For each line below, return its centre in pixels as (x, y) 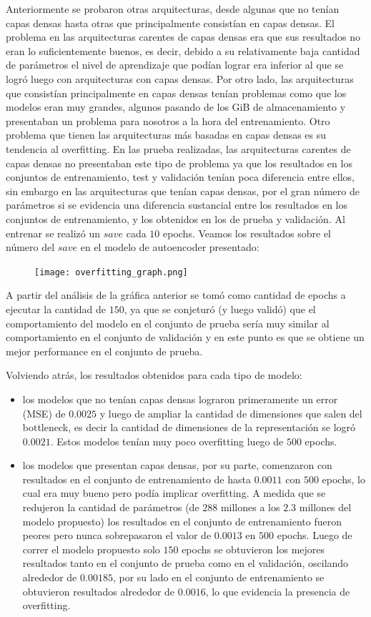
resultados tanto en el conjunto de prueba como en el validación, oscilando (185, 563)
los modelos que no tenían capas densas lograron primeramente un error (180, 399)
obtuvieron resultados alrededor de (99, 591)
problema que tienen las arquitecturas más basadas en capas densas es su (166, 135)
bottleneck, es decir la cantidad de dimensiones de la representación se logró (189, 427)
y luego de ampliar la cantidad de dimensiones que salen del (231, 413)
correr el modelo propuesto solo (91, 549)
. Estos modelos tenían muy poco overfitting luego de (167, 441)
